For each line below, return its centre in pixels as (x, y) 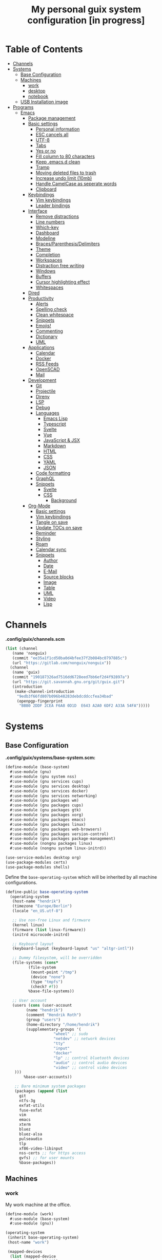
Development (42, 380)
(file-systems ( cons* (35, 963)
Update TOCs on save (59, 527)
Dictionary (47, 336)
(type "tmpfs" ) (47, 982)
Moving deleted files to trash (66, 173)
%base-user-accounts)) (48, 1077)
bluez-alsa (31, 1134)
